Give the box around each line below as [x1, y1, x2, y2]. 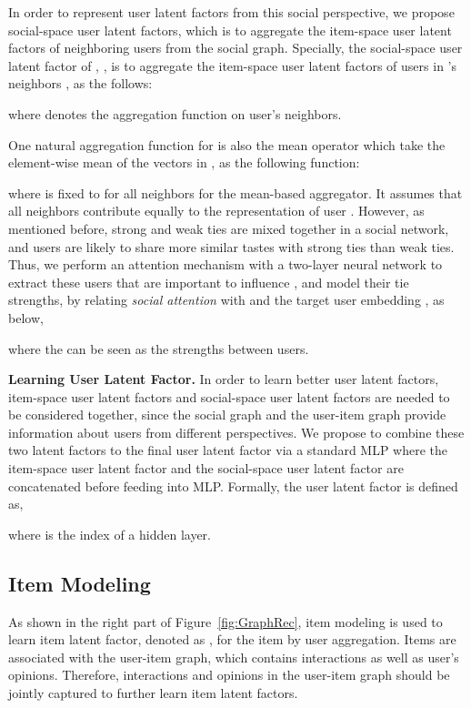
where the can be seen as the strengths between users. [8, 339, 309, 358]
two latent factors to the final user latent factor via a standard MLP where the [8, 440, 448, 460]
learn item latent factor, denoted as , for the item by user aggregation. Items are [8, 630, 456, 649]
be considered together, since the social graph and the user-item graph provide [8, 405, 446, 424]
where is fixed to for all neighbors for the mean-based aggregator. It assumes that [8, 183, 463, 202]
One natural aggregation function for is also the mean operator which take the [8, 135, 446, 154]
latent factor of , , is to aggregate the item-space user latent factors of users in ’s [8, 56, 456, 75]
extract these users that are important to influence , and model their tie [8, 272, 409, 291]
